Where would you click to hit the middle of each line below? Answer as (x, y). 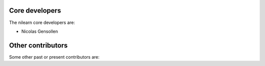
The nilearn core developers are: (42, 22)
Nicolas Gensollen (40, 31)
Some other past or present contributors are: (54, 57)
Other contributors (39, 45)
